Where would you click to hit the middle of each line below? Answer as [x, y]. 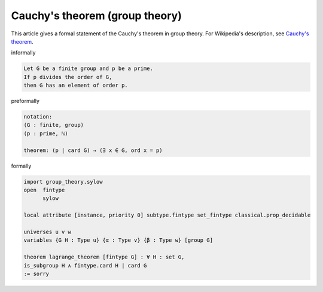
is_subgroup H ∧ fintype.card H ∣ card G [85, 265]
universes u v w [48, 232]
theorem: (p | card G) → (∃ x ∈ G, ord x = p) [93, 150]
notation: [38, 117]
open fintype [44, 190]
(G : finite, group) [54, 125]
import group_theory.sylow [63, 182]
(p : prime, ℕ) [46, 133]
